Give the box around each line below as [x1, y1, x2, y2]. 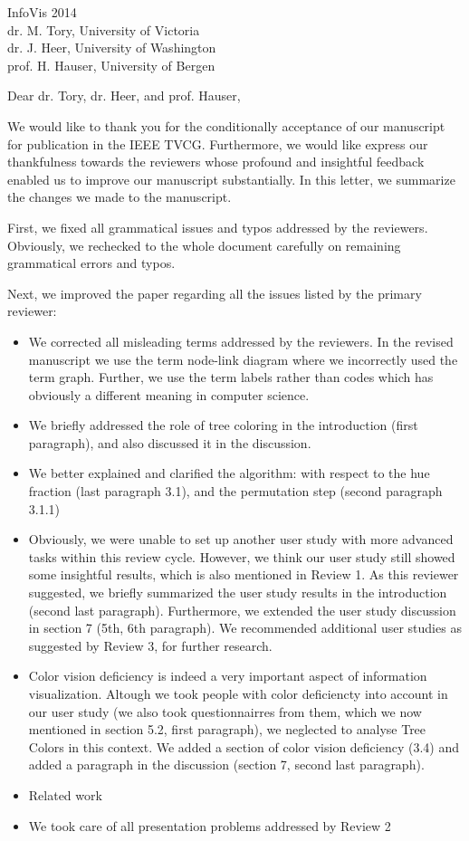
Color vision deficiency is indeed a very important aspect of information [28, 666, 427, 685]
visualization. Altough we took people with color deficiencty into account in [28, 684, 448, 702]
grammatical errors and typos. [7, 253, 176, 272]
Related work [28, 785, 102, 804]
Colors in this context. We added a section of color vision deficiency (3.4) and [28, 737, 460, 756]
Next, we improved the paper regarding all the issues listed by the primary [7, 283, 422, 302]
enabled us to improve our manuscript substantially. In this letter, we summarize [7, 169, 455, 188]
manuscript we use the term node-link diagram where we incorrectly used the [28, 349, 458, 368]
